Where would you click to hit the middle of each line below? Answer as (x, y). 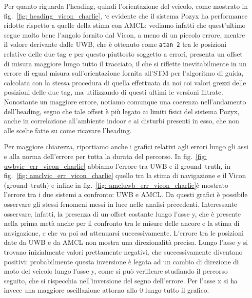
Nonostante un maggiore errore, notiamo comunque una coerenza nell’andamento (125, 101)
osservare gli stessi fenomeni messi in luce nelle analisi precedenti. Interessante (121, 204)
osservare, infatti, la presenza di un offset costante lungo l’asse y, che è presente (123, 213)
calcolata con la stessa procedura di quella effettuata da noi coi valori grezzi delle (125, 82)
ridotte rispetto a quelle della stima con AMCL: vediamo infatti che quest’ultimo (125, 25)
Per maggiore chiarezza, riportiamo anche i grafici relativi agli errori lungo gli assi (126, 147)
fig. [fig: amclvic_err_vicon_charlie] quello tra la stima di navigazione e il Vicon (125, 175)
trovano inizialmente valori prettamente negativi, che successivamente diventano (123, 251)
